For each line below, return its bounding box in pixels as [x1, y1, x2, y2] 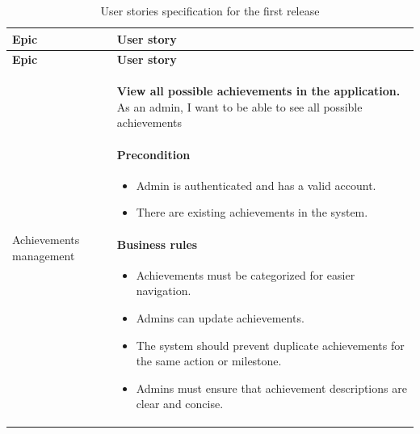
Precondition [116, 145, 191, 162]
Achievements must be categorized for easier [136, 266, 355, 283]
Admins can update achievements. [136, 310, 304, 327]
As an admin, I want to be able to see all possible [116, 98, 363, 115]
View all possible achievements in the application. [116, 82, 401, 99]
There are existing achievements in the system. [136, 204, 368, 221]
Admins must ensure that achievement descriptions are [136, 379, 407, 396]
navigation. [136, 282, 191, 299]
